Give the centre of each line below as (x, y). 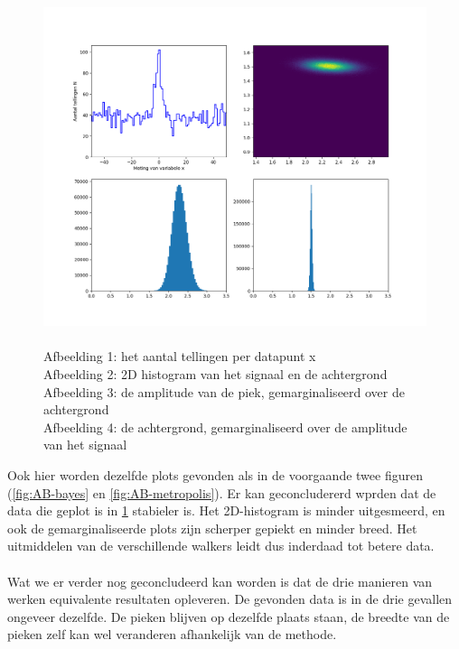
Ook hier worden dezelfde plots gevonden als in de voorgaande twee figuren (215, 474)
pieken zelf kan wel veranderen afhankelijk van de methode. (172, 634)
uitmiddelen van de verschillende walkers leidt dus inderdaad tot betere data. (221, 546)
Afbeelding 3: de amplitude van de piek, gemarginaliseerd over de (224, 391)
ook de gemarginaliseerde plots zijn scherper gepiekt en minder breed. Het (212, 528)
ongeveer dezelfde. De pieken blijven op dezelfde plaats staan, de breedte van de (229, 616)
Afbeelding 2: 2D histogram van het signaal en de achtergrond (215, 373)
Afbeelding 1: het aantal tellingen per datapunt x (180, 356)
